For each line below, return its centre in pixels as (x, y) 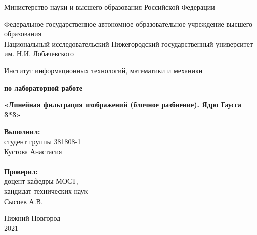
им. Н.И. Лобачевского (39, 53)
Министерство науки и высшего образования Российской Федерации (110, 7)
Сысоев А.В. (24, 201)
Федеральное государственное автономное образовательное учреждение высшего (128, 24)
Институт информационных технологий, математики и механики (103, 70)
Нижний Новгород (32, 218)
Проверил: (21, 171)
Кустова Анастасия (33, 151)
